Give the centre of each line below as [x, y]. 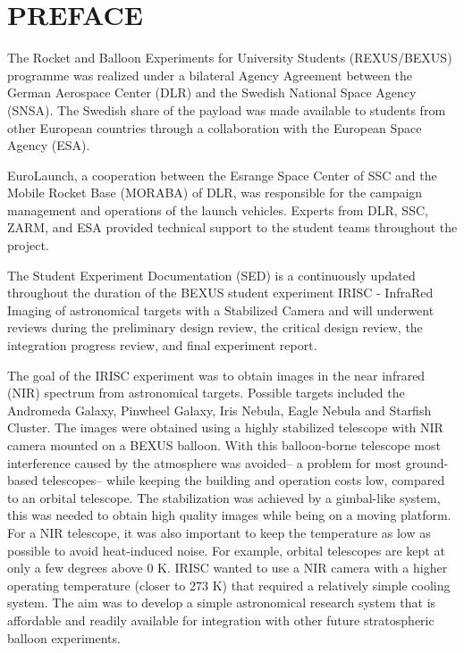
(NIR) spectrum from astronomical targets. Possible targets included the [206, 393]
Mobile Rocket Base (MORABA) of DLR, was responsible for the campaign [215, 193]
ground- [427, 462]
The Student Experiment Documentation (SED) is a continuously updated [211, 275]
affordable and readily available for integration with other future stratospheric [221, 620]
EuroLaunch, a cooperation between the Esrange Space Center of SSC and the [222, 175]
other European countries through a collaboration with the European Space [215, 127]
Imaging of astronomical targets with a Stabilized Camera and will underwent [221, 310]
